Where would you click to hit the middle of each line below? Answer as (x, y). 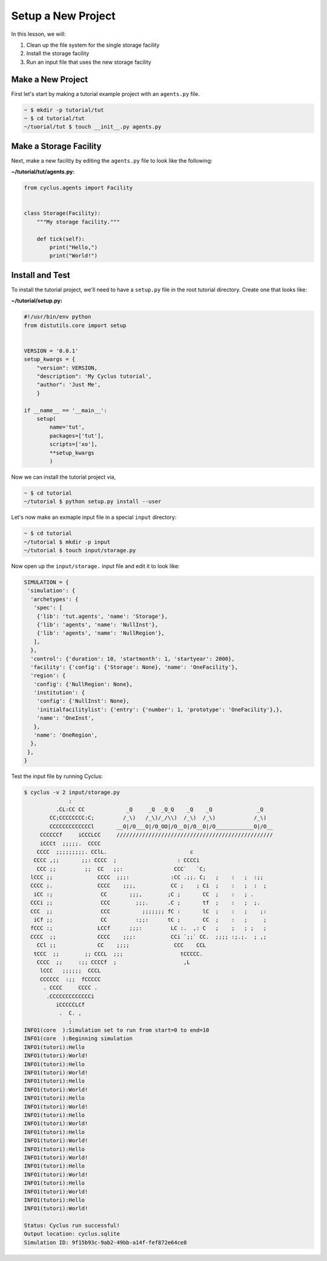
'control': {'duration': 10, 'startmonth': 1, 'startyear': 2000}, (133, 659)
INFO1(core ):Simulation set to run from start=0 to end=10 (117, 1030)
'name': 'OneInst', (66, 718)
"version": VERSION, (67, 368)
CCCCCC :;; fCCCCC (70, 979)
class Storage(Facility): (62, 213)
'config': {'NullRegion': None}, (83, 684)
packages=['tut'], (77, 436)
